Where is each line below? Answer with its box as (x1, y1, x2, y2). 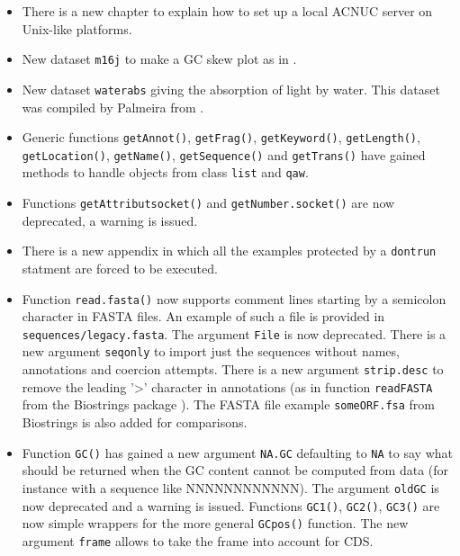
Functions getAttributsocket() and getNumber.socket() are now (22, 193, 395, 212)
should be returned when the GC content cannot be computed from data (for (22, 461, 449, 480)
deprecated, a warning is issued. (22, 211, 198, 229)
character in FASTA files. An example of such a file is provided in (22, 307, 385, 326)
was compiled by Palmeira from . (22, 97, 204, 116)
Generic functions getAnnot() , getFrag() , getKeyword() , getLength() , (22, 128, 420, 147)
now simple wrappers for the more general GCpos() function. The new (22, 514, 409, 533)
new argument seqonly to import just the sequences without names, (22, 342, 400, 361)
